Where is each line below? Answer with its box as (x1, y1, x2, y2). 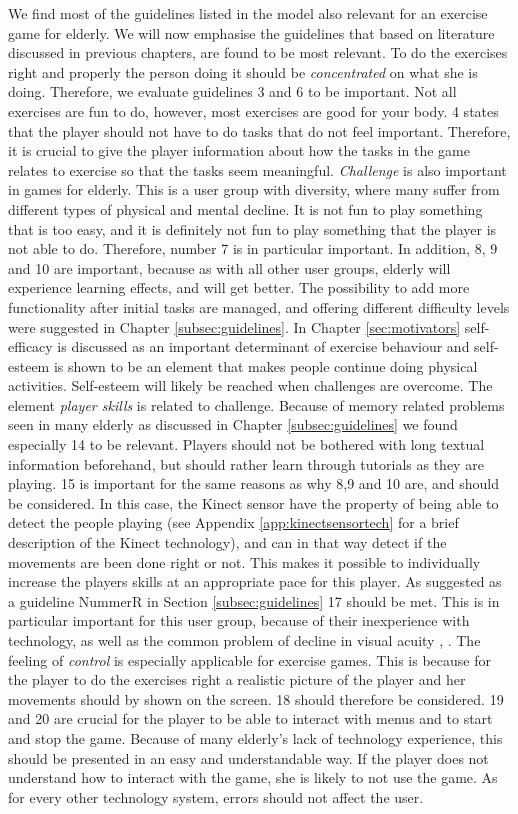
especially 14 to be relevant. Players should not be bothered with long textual (8, 434, 485, 455)
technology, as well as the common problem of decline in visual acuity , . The (8, 630, 481, 650)
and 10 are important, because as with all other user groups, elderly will (8, 257, 451, 278)
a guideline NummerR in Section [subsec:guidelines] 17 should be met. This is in (8, 590, 500, 611)
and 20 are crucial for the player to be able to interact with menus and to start (8, 708, 493, 729)
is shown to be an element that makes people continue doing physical (53, 355, 478, 376)
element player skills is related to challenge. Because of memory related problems (8, 394, 505, 415)
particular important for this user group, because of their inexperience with (8, 610, 470, 631)
